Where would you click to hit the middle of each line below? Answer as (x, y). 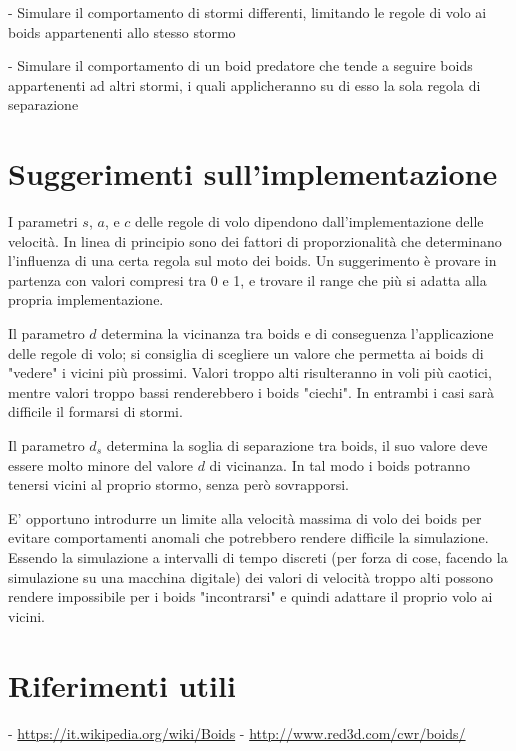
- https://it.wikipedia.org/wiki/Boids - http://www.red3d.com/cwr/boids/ (237, 732)
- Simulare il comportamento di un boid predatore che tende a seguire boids (240, 65)
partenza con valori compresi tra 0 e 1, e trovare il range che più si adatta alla (247, 279)
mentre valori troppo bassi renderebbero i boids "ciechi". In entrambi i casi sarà (251, 391)
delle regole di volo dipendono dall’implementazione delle (309, 221)
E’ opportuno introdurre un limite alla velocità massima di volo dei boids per (245, 517)
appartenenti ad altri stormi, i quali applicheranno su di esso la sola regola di (244, 84)
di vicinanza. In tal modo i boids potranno (339, 464)
